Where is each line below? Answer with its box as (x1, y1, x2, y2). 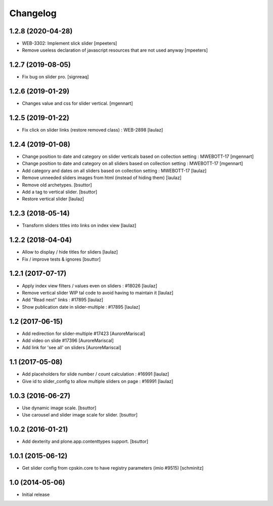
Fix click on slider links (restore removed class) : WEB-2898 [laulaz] (22, 127, 163, 133)
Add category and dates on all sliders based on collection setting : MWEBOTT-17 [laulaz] (22, 167, 207, 174)
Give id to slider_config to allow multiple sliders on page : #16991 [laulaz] (22, 378, 173, 384)
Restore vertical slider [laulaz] (22, 196, 84, 202)
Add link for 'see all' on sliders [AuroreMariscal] (22, 345, 121, 351)
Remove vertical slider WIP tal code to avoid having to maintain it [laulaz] (22, 289, 174, 296)
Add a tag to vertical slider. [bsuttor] (22, 189, 98, 195)
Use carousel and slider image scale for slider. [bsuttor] (22, 411, 138, 417)
